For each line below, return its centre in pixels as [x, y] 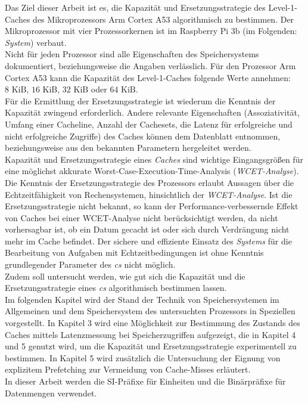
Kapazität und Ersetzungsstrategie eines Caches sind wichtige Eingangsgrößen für [154, 159]
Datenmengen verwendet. [51, 393]
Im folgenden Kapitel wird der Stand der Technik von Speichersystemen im [142, 299]
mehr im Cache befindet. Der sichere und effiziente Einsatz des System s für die [148, 241]
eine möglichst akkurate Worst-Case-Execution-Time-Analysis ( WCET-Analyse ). [152, 171]
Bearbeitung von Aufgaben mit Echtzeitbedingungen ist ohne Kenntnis [134, 252]
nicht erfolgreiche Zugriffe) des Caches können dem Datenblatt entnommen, [143, 136]
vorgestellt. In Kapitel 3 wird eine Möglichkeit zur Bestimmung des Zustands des [153, 323]
